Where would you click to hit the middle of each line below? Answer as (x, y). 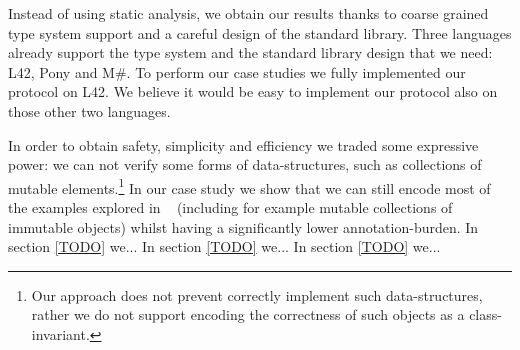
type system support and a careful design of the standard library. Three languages (260, 32)
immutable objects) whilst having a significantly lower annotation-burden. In (243, 226)
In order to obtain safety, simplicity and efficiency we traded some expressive (243, 144)
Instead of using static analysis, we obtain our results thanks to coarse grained (248, 13)
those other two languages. (89, 110)
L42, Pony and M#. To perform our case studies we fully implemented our (237, 71)
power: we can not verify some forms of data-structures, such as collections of (245, 164)
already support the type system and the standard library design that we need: (250, 52)
